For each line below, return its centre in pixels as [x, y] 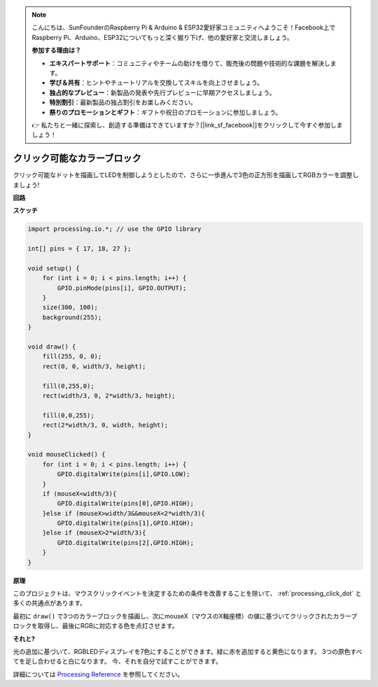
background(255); [72, 317]
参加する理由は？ [56, 50]
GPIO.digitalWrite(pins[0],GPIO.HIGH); [125, 504]
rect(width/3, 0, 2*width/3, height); [109, 396]
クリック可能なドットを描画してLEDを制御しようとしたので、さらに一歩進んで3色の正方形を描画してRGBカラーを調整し [186, 175]
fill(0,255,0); [68, 386]
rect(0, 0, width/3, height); [94, 366]
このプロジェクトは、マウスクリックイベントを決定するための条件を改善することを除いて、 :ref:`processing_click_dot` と [187, 594]
